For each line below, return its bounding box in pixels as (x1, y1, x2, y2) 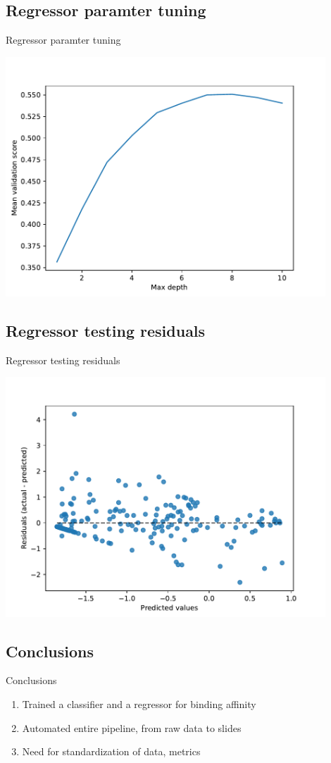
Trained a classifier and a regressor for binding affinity (22, 696, 256, 711)
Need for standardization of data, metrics (22, 744, 201, 759)
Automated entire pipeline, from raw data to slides (22, 720, 242, 735)
